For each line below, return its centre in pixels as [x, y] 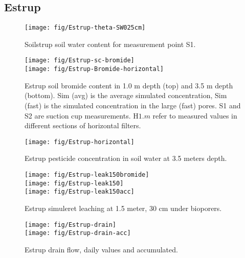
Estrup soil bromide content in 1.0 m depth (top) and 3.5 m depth [129, 85]
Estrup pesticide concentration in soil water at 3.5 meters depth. [126, 158]
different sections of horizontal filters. [83, 125]
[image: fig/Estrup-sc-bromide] [80, 61]
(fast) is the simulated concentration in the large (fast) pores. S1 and [133, 105]
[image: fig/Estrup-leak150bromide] [87, 174]
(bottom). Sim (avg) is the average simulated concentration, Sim [126, 95]
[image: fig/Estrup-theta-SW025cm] [85, 28]
